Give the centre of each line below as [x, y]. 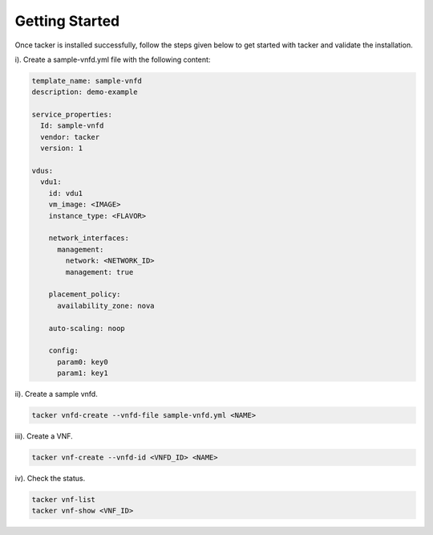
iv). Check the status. [50, 478]
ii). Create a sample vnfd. [56, 394]
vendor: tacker [70, 137]
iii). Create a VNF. [44, 436]
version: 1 [62, 148]
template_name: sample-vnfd [87, 81]
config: [64, 351]
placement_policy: [85, 294]
